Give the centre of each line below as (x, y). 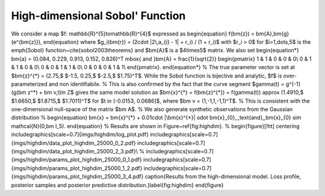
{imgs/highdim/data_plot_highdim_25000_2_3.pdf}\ (75, 152)
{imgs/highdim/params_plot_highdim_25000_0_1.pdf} (77, 160)
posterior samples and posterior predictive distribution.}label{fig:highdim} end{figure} (117, 185)
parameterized (29, 84)
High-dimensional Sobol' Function (98, 16)
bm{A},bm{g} (273, 34)
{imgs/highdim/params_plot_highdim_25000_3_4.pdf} (77, 177)
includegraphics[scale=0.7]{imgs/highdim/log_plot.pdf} (80, 135)
